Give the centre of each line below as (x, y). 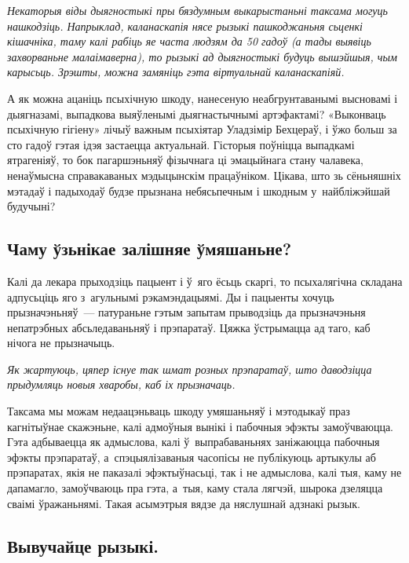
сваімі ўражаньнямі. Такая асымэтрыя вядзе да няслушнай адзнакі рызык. (184, 503)
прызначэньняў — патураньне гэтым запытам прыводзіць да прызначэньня (186, 312)
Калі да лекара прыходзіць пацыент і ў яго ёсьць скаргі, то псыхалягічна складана (205, 281)
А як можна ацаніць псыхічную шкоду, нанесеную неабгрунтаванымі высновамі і (203, 98)
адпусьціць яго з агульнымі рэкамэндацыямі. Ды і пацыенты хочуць (171, 296)
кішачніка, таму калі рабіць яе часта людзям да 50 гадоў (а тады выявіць (189, 41)
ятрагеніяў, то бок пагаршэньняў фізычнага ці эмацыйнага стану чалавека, (185, 160)
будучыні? (31, 206)
